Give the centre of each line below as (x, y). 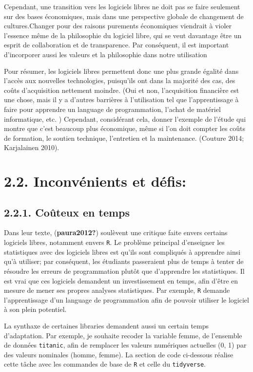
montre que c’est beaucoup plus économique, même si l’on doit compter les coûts (125, 128)
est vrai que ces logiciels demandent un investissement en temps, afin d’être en (121, 280)
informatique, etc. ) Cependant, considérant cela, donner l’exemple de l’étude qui (125, 119)
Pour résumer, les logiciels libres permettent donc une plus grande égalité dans (121, 71)
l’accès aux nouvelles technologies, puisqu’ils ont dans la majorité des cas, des (120, 80)
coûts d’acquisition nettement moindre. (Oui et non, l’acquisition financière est (122, 90)
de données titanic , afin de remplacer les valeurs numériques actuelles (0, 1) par (125, 345)
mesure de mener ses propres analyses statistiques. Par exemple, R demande (117, 290)
